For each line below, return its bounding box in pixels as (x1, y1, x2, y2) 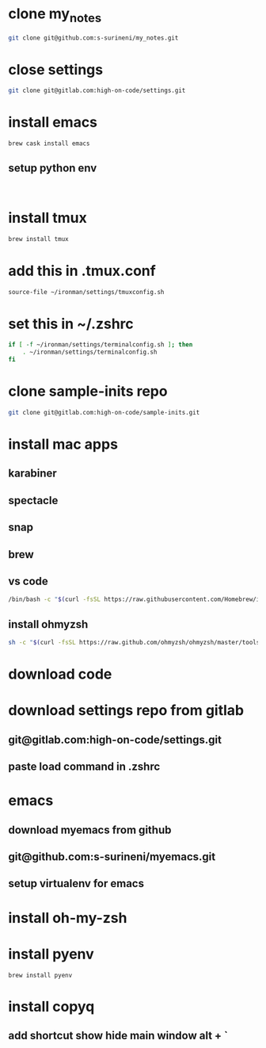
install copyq (8, 997, 95, 1015)
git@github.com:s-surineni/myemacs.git (8, 850, 216, 864)
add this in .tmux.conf (8, 262, 156, 280)
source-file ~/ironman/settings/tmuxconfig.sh (8, 288, 165, 296)
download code (8, 665, 112, 683)
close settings (8, 60, 104, 78)
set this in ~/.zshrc (8, 315, 135, 333)
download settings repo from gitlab (8, 702, 244, 720)
